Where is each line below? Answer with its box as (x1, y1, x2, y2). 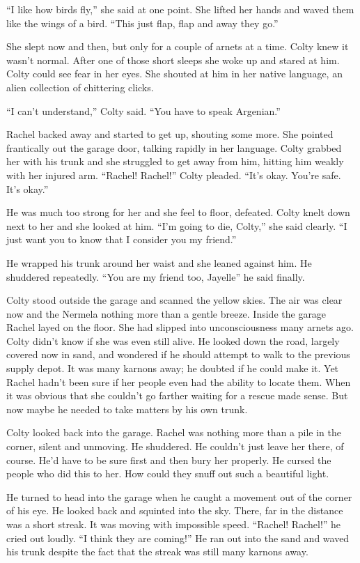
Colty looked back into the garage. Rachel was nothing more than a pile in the (6, 425, 341, 440)
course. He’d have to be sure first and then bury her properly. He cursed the (6, 452, 331, 467)
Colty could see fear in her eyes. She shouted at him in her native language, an (6, 66, 343, 81)
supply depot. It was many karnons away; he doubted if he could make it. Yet (6, 361, 339, 376)
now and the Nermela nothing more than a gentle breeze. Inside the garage (6, 306, 327, 321)
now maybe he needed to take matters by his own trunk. (6, 401, 248, 416)
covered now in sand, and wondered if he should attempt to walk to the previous (6, 347, 350, 362)
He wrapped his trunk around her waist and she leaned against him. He (6, 255, 312, 270)
